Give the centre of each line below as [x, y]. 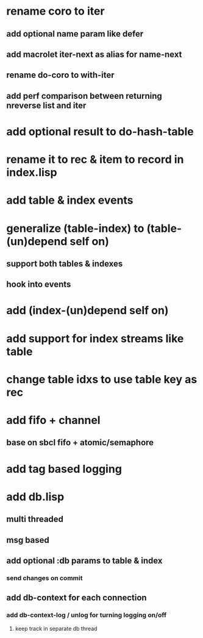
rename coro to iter [55, 11]
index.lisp [32, 173]
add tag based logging [64, 469]
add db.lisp [35, 497]
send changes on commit [45, 578]
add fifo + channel [53, 421]
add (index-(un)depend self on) [87, 311]
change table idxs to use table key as [102, 379]
